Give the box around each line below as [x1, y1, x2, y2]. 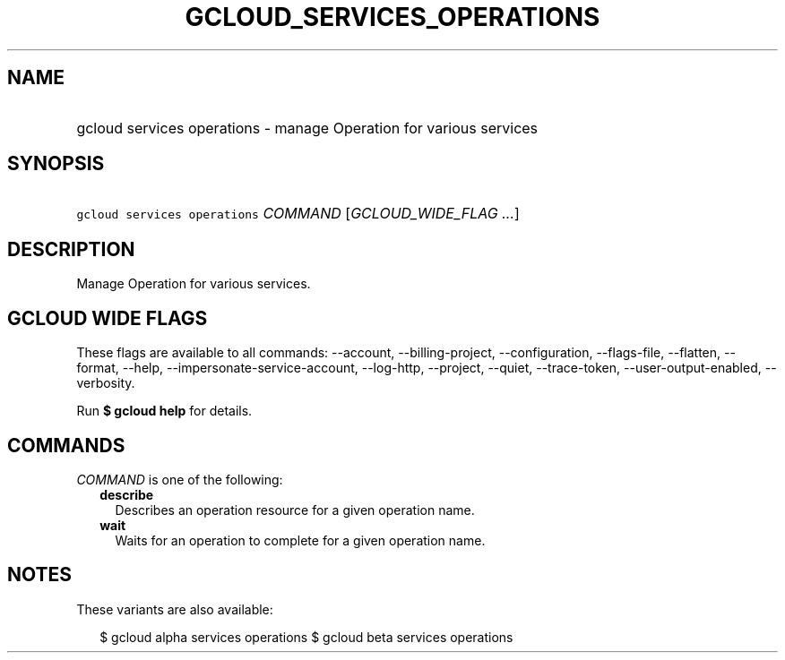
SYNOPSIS [7, 152, 105, 176]
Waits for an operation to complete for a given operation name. [115, 532, 486, 548]
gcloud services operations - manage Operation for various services [76, 118, 539, 137]
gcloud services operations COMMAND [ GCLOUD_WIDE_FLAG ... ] [76, 204, 520, 223]
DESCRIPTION [7, 237, 135, 261]
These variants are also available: [76, 601, 273, 617]
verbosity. [76, 375, 135, 391]
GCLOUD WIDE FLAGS [7, 306, 208, 330]
